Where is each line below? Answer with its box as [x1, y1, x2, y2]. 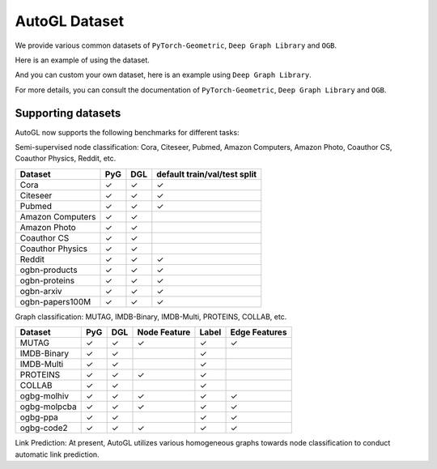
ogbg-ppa [19, 411, 58, 423]
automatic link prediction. [15, 450, 100, 459]
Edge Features [230, 326, 287, 338]
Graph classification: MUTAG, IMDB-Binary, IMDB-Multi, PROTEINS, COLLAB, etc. [15, 312, 287, 322]
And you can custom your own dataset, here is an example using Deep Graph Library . [15, 70, 312, 80]
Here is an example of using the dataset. [15, 55, 150, 65]
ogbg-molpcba [19, 401, 77, 412]
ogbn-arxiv [19, 285, 62, 296]
